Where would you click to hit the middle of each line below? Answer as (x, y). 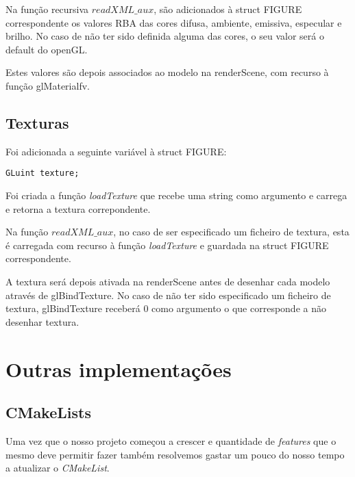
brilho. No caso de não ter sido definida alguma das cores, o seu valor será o (165, 36)
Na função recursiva (47, 9)
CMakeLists (48, 412)
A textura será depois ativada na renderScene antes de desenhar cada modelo (168, 281)
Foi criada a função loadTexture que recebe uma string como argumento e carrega (176, 195)
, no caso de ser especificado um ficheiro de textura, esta (231, 232)
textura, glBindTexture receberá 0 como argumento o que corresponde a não (166, 308)
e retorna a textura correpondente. (78, 208)
